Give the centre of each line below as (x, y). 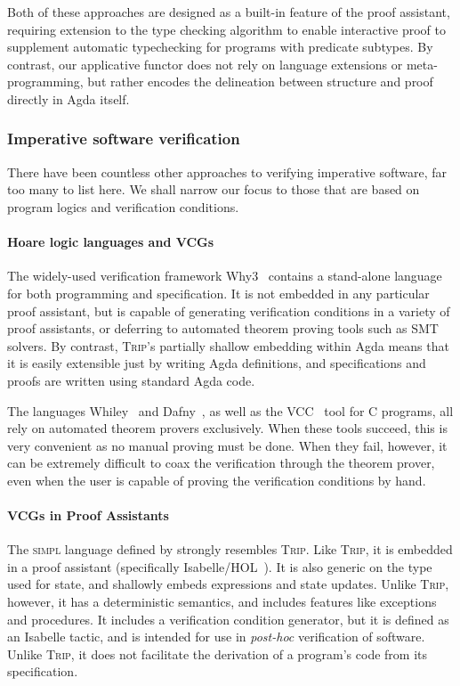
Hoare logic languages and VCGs (111, 242)
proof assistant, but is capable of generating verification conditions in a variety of (229, 310)
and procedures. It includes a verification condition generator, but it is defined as (228, 619)
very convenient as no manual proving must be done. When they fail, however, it (227, 445)
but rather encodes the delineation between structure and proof (260, 82)
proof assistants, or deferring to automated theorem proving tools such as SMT (223, 328)
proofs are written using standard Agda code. (131, 380)
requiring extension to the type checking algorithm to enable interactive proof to (227, 29)
